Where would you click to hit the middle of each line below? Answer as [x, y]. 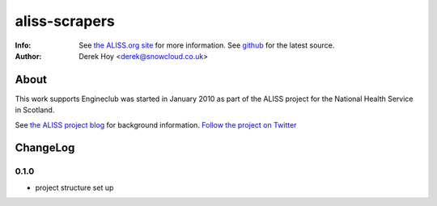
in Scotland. [35, 110]
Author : [28, 56]
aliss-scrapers [65, 21]
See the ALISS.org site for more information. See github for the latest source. [207, 45]
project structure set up [74, 187]
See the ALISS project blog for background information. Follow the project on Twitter [156, 124]
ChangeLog [45, 148]
